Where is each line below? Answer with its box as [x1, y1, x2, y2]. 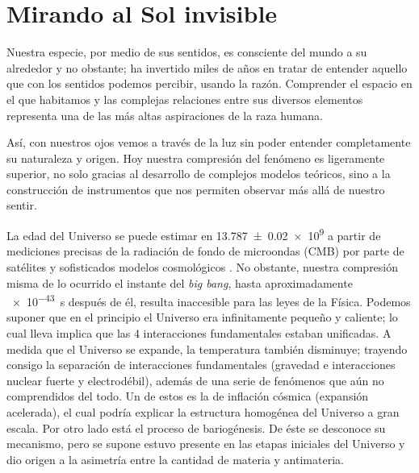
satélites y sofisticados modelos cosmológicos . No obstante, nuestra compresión [6, 258, 399, 275]
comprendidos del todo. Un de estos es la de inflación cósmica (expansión [6, 388, 369, 405]
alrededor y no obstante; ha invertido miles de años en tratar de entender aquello [6, 59, 408, 76]
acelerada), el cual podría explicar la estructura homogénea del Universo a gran [6, 403, 400, 420]
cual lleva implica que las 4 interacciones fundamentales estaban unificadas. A [6, 324, 392, 341]
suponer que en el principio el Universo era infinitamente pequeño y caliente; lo [6, 309, 398, 326]
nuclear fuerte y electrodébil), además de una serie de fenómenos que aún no [6, 371, 384, 388]
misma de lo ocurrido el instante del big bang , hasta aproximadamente [6, 274, 353, 291]
